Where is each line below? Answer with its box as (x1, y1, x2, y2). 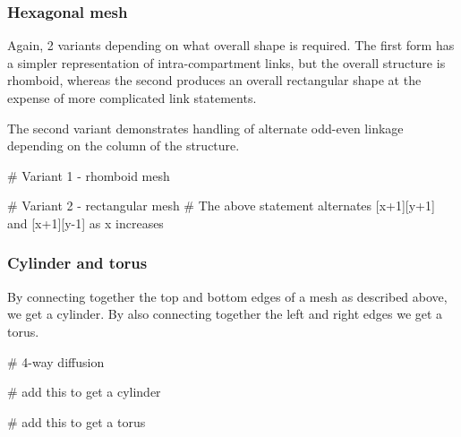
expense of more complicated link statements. (7, 89, 257, 107)
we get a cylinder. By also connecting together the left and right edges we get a (7, 304, 443, 323)
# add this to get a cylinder (7, 382, 161, 401)
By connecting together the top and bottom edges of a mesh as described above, (7, 287, 448, 305)
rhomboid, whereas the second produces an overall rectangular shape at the (7, 71, 422, 90)
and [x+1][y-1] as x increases (7, 213, 164, 232)
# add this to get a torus (7, 412, 146, 431)
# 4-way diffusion (7, 352, 105, 371)
